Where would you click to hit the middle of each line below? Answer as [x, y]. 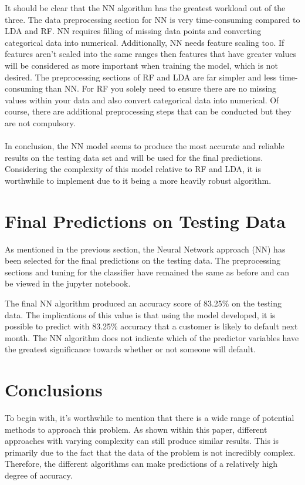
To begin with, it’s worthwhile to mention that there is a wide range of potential [150, 418]
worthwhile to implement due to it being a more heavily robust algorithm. [138, 180]
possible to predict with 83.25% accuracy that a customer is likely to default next [151, 326]
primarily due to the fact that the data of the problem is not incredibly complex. [150, 452]
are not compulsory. [40, 122]
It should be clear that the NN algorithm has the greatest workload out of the [145, 8]
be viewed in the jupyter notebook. [68, 283]
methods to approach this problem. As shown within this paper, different [136, 429]
